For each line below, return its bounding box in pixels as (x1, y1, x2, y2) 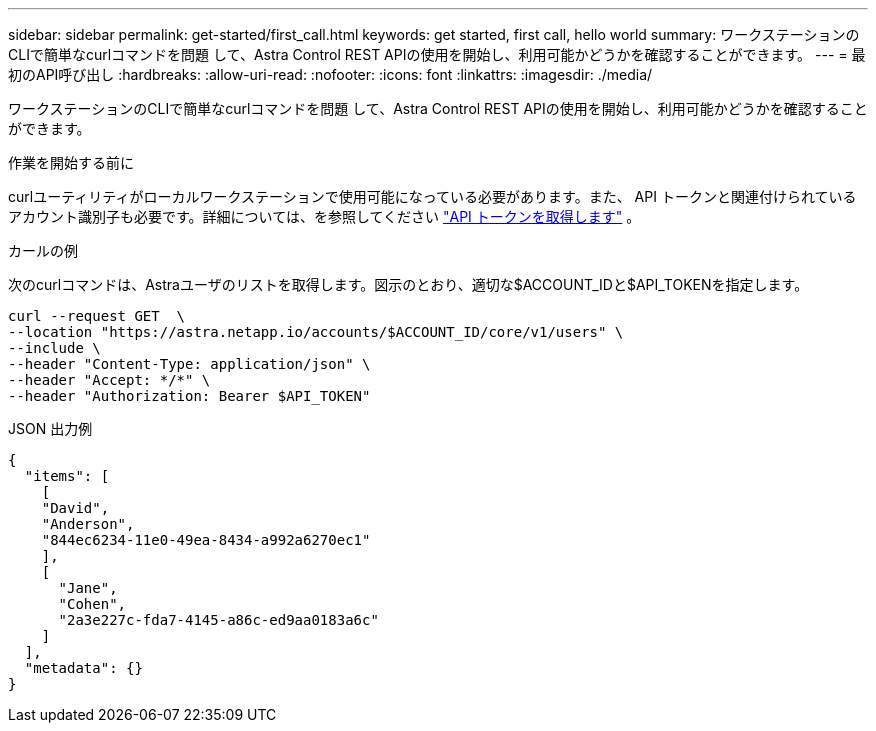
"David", (41, 500, 110, 516)
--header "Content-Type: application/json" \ (8, 356, 371, 372)
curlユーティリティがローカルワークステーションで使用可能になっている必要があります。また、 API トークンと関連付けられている (8, 188, 857, 205)
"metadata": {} (24, 660, 143, 676)
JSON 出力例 (8, 420, 93, 437)
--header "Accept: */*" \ (8, 372, 211, 388)
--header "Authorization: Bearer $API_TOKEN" (8, 388, 371, 404)
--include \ (8, 340, 101, 356)
